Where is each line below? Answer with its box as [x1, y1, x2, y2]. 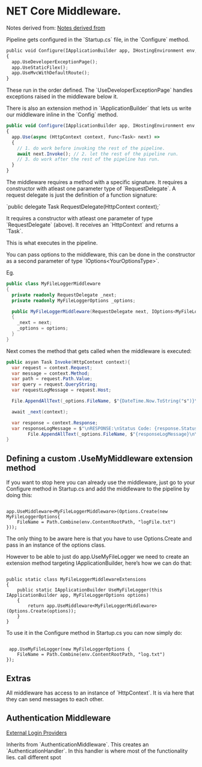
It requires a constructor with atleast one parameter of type [6, 215, 153, 222]
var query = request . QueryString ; [11, 381, 98, 387]
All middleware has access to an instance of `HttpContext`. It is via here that [6, 689, 194, 696]
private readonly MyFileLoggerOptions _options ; [11, 298, 136, 304]
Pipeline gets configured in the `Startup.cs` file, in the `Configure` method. [6, 36, 190, 43]
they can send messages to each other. [6, 695, 104, 702]
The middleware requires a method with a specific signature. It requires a [6, 179, 188, 186]
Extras [6, 673, 31, 683]
